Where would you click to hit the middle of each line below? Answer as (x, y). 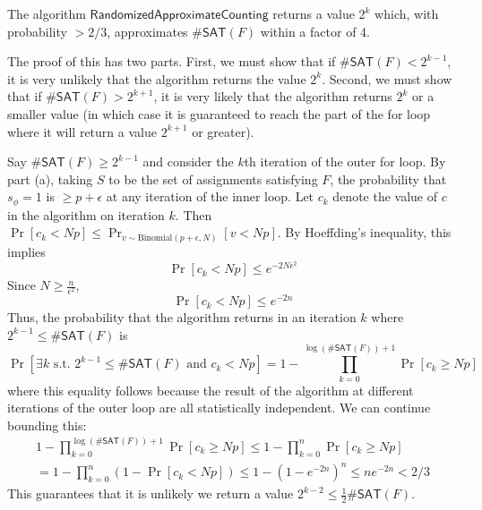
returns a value (314, 13)
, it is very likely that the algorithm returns (273, 96)
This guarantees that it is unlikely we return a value (151, 493)
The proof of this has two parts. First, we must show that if (172, 61)
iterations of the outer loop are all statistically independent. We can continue (219, 408)
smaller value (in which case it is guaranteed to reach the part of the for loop (219, 113)
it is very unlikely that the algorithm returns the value (157, 78)
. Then (194, 214)
